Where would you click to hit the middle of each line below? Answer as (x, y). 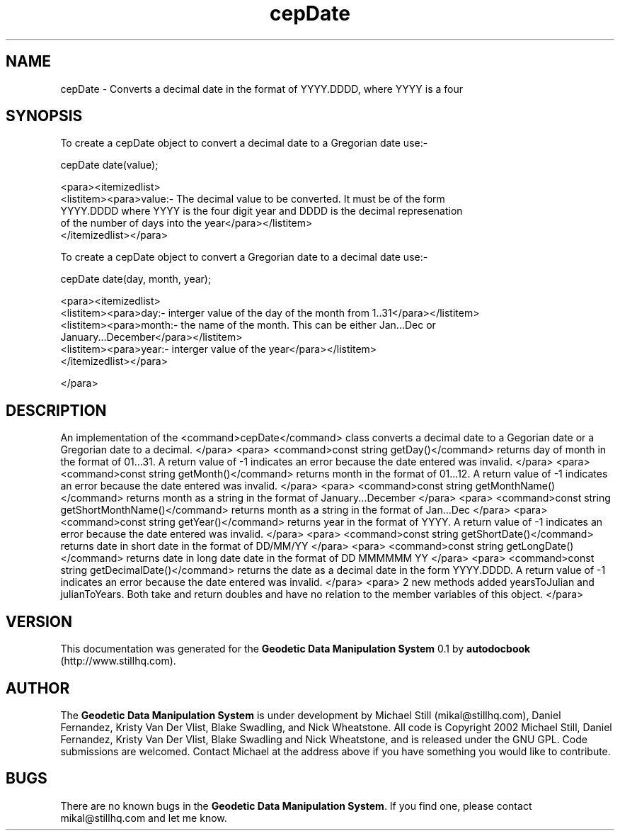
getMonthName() (515, 486)
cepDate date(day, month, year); (136, 279)
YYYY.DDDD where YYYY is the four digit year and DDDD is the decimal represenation (262, 211)
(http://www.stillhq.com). (118, 661)
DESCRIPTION (56, 410)
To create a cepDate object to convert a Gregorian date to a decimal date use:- (244, 257)
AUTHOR (38, 688)
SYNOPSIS (44, 116)
